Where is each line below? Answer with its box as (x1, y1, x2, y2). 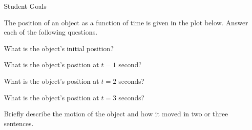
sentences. (4, 118, 34, 128)
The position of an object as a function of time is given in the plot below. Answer (4, 17, 248, 27)
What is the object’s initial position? (4, 43, 114, 53)
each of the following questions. (4, 27, 98, 37)
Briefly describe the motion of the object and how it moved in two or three (4, 109, 228, 119)
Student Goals (4, 1, 46, 11)
